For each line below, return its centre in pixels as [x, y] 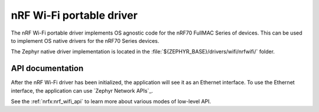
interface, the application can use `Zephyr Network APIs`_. [82, 90]
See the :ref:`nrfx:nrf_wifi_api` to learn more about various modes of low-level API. [111, 101]
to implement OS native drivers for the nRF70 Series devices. [85, 40]
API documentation [47, 68]
